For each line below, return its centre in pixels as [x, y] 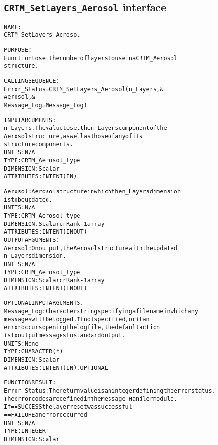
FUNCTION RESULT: [30, 383]
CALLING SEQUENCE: [32, 81]
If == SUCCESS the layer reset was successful [68, 407]
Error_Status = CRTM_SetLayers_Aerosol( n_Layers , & [84, 89]
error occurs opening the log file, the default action [82, 327]
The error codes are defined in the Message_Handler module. [91, 399]
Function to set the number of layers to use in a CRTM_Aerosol [91, 58]
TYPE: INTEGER [25, 431]
